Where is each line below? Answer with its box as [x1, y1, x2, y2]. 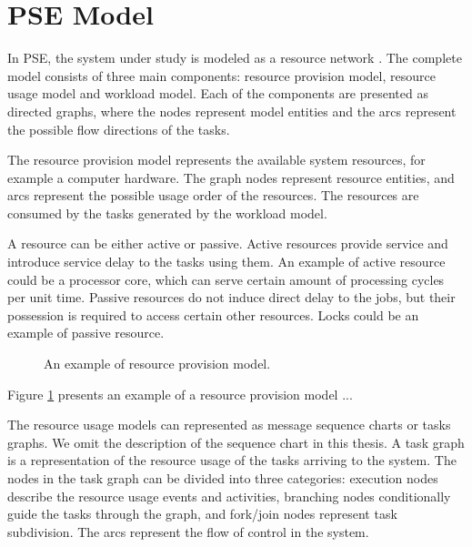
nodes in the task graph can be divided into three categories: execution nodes [7, 469, 438, 487]
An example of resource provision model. [44, 354, 271, 373]
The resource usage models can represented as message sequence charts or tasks [7, 415, 451, 434]
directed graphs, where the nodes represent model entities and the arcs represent [7, 101, 457, 120]
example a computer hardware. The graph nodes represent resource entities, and [7, 167, 455, 187]
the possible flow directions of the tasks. [7, 119, 230, 138]
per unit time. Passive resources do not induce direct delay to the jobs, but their [7, 288, 456, 307]
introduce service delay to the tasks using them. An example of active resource [7, 252, 446, 271]
